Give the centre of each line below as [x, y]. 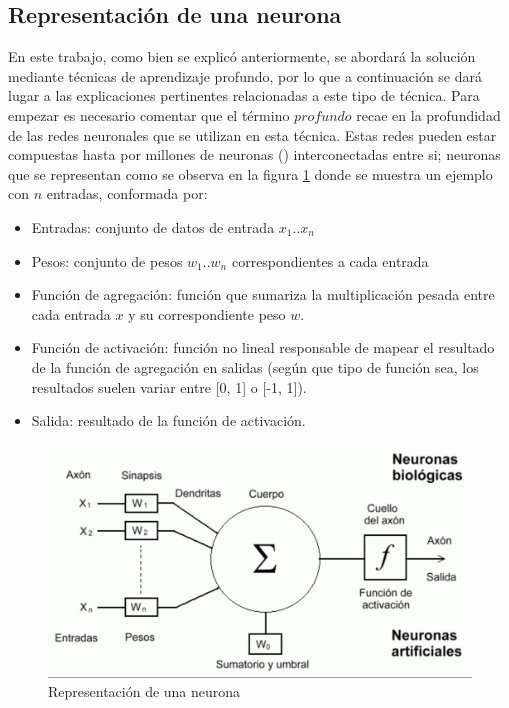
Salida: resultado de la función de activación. [168, 420]
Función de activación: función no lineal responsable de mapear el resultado [263, 347]
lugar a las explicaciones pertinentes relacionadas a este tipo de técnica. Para [244, 95]
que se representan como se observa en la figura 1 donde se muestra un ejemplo [250, 173]
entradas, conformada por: [127, 193]
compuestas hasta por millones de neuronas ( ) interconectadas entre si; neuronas [254, 154]
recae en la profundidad [428, 114]
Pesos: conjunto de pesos [107, 260]
